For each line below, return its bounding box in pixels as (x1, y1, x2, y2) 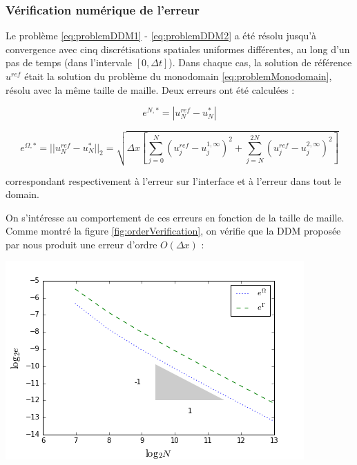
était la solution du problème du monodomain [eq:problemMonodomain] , (24, 69, 332, 83)
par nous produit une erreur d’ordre (6, 237, 157, 251)
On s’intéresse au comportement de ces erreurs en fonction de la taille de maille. (6, 210, 345, 224)
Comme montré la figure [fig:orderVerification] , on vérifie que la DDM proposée (6, 224, 341, 238)
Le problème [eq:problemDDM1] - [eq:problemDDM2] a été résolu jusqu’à (6, 28, 317, 43)
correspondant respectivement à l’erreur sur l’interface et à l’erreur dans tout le (6, 173, 342, 188)
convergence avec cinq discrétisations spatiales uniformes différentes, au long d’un (6, 41, 350, 56)
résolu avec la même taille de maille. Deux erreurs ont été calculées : (6, 82, 295, 97)
